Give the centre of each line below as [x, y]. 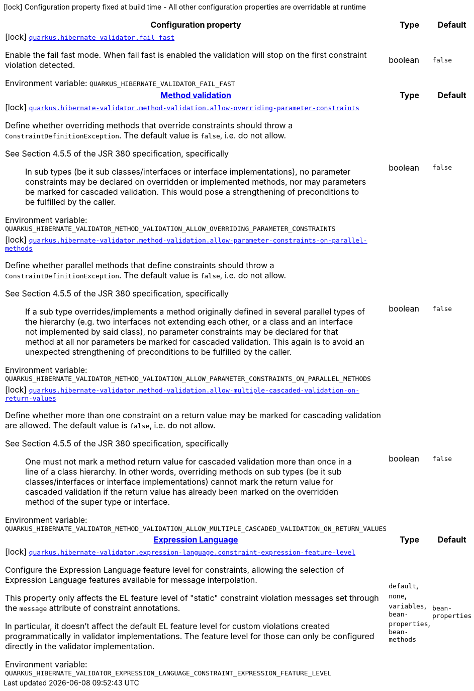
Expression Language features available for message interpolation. [131, 580]
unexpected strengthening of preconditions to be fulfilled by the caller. [159, 352]
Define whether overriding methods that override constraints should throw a [149, 125]
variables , [408, 605]
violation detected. [40, 65]
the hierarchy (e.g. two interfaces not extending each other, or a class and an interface [189, 322]
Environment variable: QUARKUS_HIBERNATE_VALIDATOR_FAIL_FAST [120, 83]
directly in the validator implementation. [80, 646]
